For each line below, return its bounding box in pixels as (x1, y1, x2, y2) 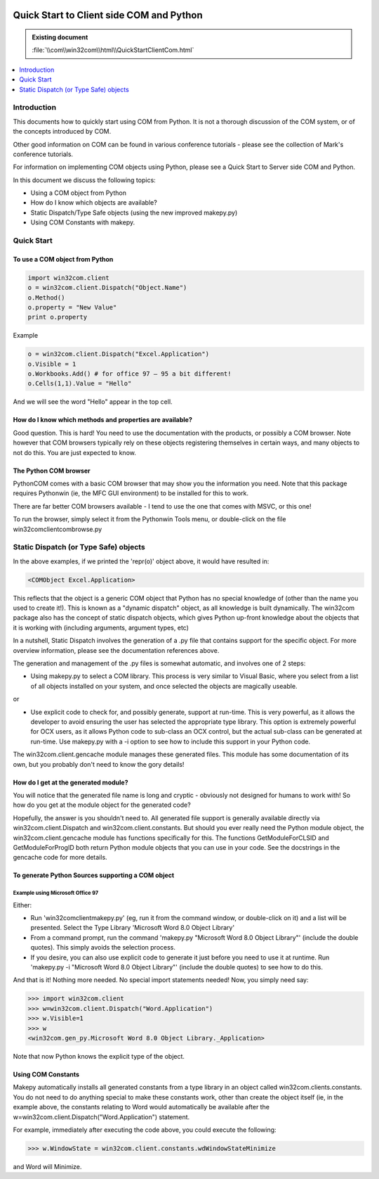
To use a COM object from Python (13, 255, 114, 263)
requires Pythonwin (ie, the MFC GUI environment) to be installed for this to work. (13, 489, 249, 497)
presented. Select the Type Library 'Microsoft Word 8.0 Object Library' (30, 924, 235, 932)
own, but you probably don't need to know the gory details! (13, 760, 185, 768)
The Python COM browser (13, 466, 91, 475)
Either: (13, 900, 32, 909)
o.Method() (27, 293, 65, 302)
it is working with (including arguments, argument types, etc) (13, 623, 189, 632)
